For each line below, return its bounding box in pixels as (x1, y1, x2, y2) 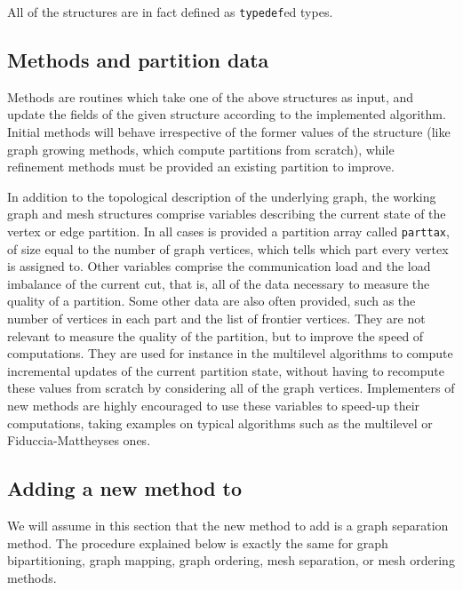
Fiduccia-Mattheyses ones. (7, 431, 151, 450)
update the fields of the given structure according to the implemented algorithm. (7, 105, 446, 124)
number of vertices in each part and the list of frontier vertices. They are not (7, 309, 426, 328)
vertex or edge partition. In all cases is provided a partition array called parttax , (7, 222, 450, 241)
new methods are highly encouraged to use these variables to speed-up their (7, 396, 420, 415)
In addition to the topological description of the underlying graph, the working (7, 187, 436, 205)
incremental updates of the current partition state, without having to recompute (7, 361, 444, 379)
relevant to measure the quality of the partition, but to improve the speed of (7, 326, 424, 345)
